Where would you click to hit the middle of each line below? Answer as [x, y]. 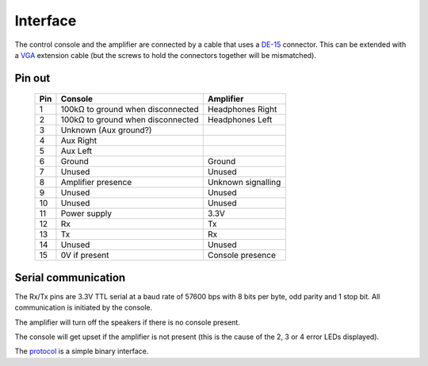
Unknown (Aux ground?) [106, 130]
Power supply [86, 214]
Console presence [242, 256]
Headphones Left [240, 120]
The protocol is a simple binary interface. [82, 351]
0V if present [85, 256]
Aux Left [76, 151]
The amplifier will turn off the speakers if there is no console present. [128, 322]
